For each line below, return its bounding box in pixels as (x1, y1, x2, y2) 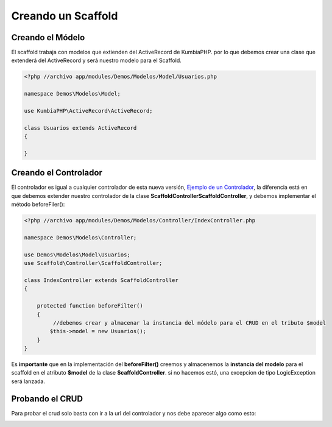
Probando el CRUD (11, 393, 83, 404)
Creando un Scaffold (11, 9, 118, 23)
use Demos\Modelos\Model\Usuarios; (24, 251, 130, 258)
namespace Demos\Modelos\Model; (24, 90, 121, 97)
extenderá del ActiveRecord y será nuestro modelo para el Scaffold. (11, 57, 182, 64)
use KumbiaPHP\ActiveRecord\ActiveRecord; (24, 107, 153, 114)
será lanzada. (11, 378, 46, 385)
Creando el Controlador (11, 168, 103, 178)
